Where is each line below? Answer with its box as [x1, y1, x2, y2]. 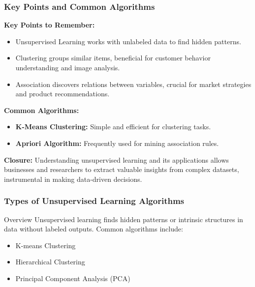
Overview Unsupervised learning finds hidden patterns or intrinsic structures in [4, 214, 243, 224]
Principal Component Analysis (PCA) [15, 273, 130, 283]
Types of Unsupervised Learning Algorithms [4, 195, 185, 207]
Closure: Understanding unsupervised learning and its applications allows [4, 154, 229, 165]
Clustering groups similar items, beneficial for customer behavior [15, 53, 211, 63]
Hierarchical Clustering [15, 257, 85, 267]
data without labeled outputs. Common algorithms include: [4, 224, 183, 234]
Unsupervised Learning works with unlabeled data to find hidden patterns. [15, 36, 241, 46]
